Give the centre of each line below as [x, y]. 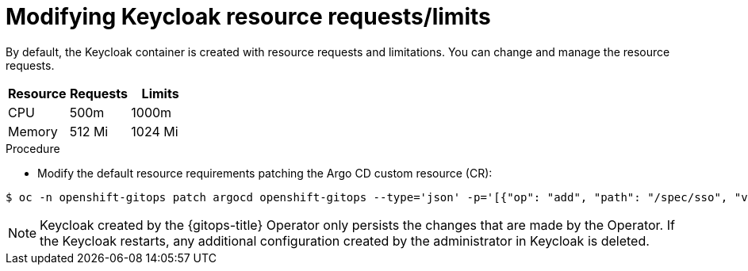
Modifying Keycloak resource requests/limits [248, 17]
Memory [33, 131]
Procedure [33, 148]
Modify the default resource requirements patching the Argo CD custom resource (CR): [265, 173]
